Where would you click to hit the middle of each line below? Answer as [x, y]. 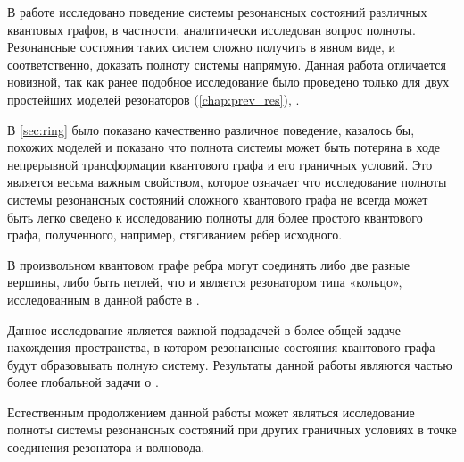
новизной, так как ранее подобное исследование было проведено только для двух [228, 82]
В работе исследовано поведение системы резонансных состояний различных [217, 12]
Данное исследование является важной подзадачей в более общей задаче [204, 329]
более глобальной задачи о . [83, 382]
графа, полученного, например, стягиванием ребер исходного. [175, 235]
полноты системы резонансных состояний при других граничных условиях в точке [232, 429]
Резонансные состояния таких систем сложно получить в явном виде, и [202, 47]
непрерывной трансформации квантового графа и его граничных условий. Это [220, 164]
